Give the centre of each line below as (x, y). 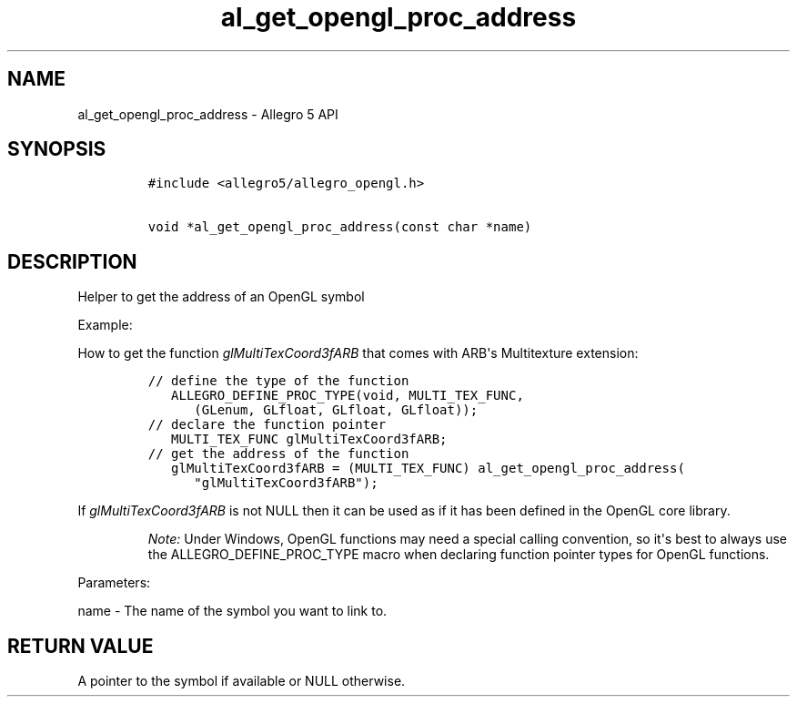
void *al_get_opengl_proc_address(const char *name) (340, 227)
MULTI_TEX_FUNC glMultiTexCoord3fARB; (309, 439)
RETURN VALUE (81, 646)
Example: (105, 325)
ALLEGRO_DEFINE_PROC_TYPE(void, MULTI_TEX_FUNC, (348, 396)
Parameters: (114, 583)
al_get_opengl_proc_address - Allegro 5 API (208, 114)
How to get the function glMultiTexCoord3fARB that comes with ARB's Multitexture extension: (358, 353)
